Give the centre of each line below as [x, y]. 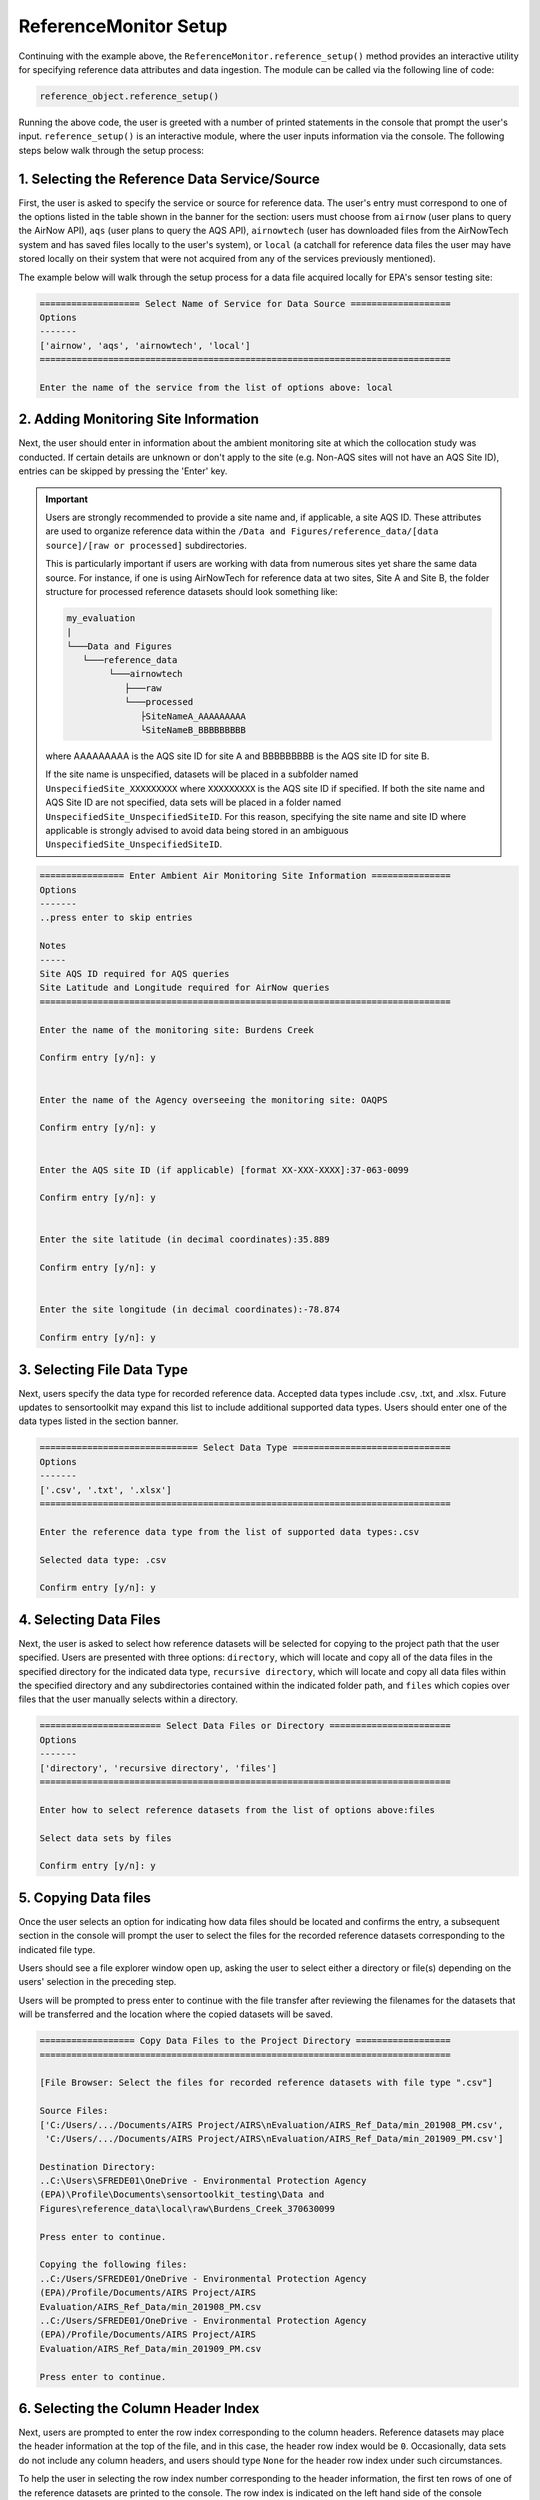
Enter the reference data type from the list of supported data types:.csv [229, 1531]
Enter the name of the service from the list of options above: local [216, 387]
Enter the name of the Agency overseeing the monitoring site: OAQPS [213, 1099]
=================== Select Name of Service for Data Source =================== [245, 303]
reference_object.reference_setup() [129, 96]
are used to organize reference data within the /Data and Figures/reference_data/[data [242, 531]
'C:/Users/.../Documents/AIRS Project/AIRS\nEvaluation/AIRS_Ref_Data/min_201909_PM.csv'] [274, 2138]
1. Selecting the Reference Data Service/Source [169, 178]
